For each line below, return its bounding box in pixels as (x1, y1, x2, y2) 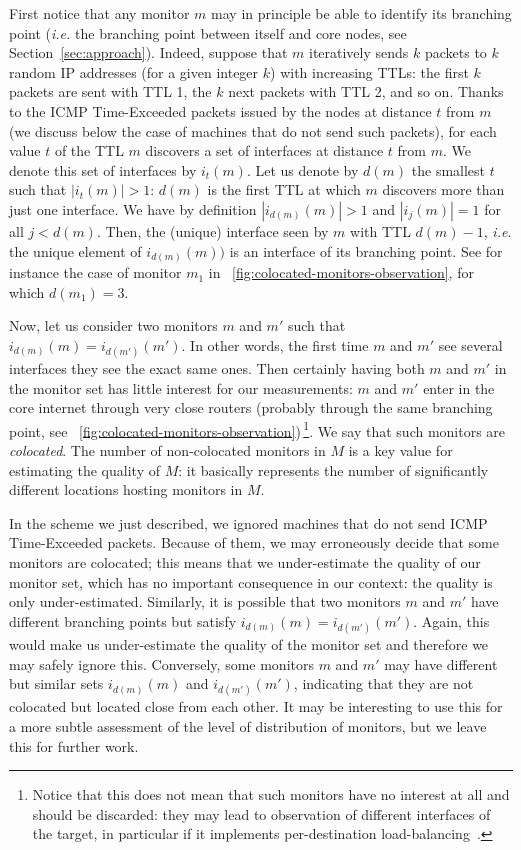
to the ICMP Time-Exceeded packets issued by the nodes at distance (9, 100, 432, 121)
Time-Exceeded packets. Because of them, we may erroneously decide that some (9, 532, 499, 553)
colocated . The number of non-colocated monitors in (9, 440, 326, 461)
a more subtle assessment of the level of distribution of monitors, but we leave (9, 715, 487, 736)
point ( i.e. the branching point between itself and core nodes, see (9, 22, 407, 43)
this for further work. (9, 735, 139, 756)
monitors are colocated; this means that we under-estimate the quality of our (9, 552, 481, 573)
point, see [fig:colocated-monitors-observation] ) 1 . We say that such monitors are (9, 417, 506, 441)
